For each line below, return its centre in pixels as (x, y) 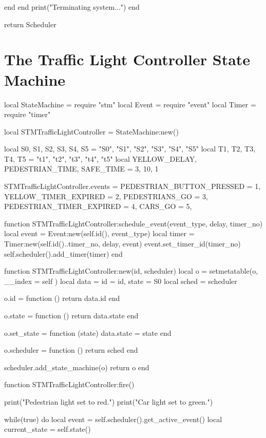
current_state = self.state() (47, 429)
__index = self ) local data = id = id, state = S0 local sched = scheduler (121, 281)
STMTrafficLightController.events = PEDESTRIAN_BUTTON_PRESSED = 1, (132, 186)
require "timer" (27, 114)
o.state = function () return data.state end (71, 315)
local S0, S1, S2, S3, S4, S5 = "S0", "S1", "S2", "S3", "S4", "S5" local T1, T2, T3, (130, 149)
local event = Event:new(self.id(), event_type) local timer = (99, 233)
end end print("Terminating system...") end (72, 7)
